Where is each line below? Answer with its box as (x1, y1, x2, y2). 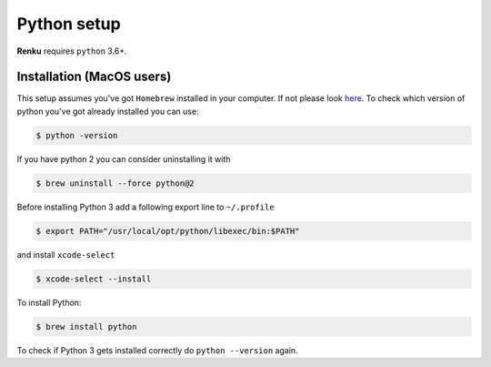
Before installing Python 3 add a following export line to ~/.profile (16, 201, 275, 212)
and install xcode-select (16, 249, 115, 260)
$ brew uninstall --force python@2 (35, 178, 195, 189)
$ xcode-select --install (35, 273, 152, 284)
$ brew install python (35, 321, 137, 331)
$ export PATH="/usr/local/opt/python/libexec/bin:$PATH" (35, 226, 300, 236)
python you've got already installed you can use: (16, 106, 199, 117)
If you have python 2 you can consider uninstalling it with (16, 153, 231, 164)
